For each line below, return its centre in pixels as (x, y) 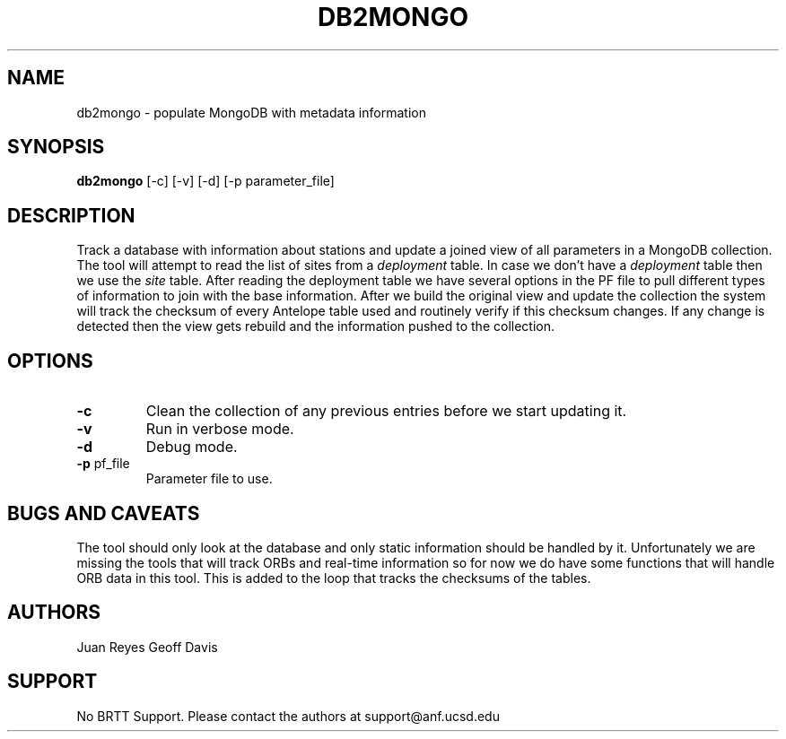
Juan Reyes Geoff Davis (147, 647)
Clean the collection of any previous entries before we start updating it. (386, 411)
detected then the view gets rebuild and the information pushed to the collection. (315, 326)
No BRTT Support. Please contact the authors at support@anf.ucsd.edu (288, 716)
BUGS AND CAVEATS (104, 513)
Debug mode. (192, 447)
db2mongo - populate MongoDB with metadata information (251, 112)
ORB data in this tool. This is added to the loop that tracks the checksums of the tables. (334, 578)
